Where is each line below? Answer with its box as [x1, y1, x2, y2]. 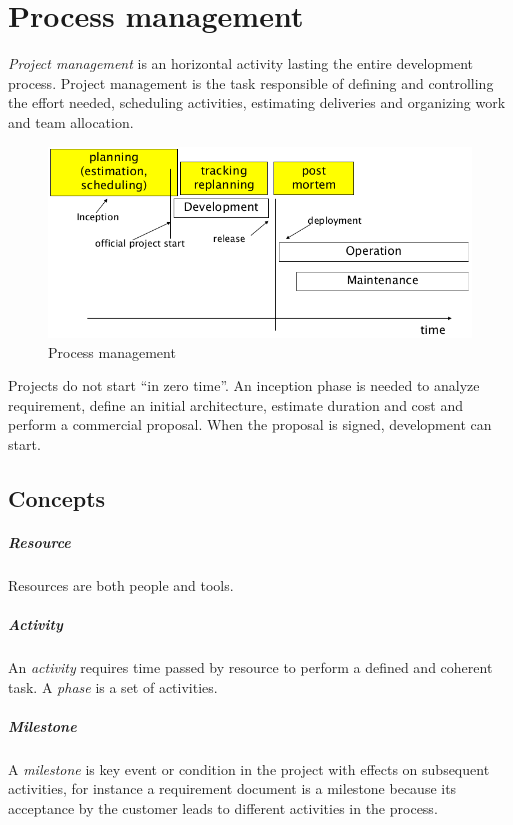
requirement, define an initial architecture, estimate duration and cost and [8, 394, 463, 415]
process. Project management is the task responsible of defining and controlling [8, 72, 494, 93]
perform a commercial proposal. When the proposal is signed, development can [8, 414, 492, 435]
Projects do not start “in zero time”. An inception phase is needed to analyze [8, 375, 480, 396]
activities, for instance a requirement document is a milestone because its [8, 778, 457, 799]
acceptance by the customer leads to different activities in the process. [8, 797, 438, 818]
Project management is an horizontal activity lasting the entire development [8, 53, 474, 74]
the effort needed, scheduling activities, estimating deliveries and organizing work [8, 92, 506, 113]
